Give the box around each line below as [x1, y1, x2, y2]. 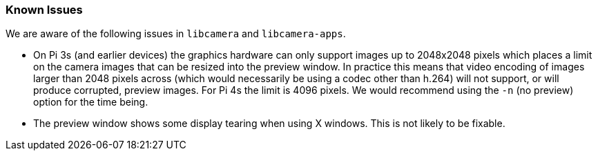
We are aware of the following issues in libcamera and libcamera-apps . [6, 28, 346, 40]
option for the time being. [33, 96, 148, 108]
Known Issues [6, 3, 83, 17]
